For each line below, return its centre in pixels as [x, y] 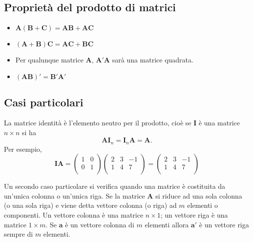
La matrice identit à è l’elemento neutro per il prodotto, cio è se [98, 122]
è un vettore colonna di [100, 224]
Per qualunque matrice [49, 60]
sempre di [19, 234]
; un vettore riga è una [194, 215]
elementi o [202, 205]
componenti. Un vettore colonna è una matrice [74, 215]
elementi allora [167, 224]
